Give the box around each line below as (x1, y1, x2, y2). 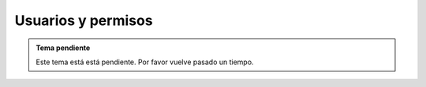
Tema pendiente (35, 43, 91, 53)
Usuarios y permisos (14, 12, 153, 29)
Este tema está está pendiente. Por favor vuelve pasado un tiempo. (35, 57, 254, 67)
